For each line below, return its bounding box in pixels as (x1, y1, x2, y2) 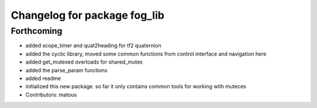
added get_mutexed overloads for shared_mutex (25, 58, 143, 65)
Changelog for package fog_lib (11, 9, 164, 22)
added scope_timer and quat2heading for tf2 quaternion (25, 42, 161, 49)
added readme (25, 75, 61, 82)
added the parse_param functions (25, 67, 108, 74)
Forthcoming (11, 26, 63, 36)
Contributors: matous (25, 91, 77, 98)
